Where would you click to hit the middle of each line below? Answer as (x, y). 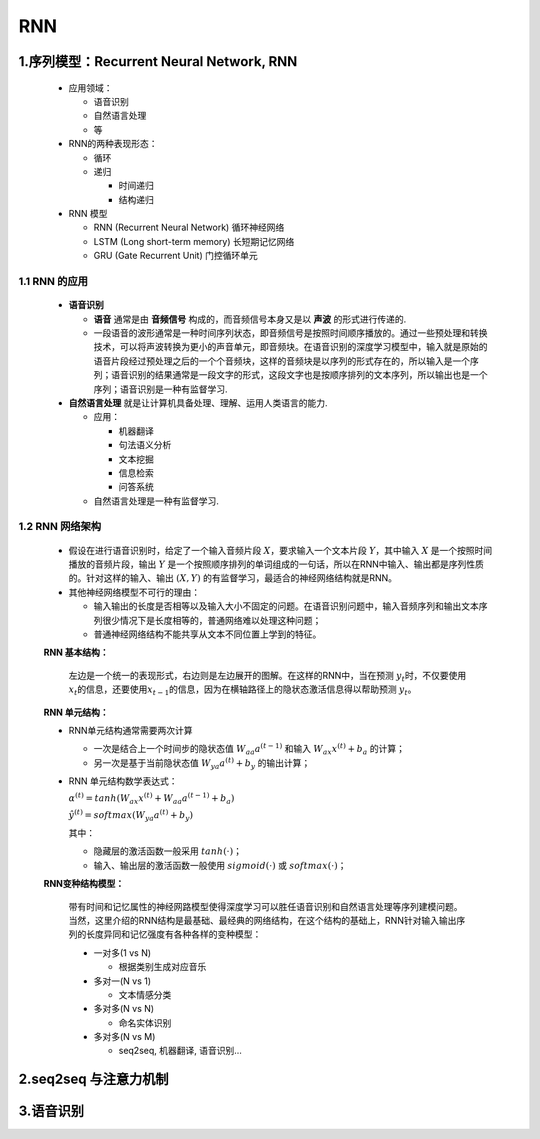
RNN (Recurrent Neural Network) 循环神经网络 (189, 227)
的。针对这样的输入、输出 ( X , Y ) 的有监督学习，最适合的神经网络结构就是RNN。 (232, 578)
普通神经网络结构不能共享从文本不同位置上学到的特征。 (207, 634)
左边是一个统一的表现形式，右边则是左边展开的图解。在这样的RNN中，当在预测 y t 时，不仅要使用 (267, 676)
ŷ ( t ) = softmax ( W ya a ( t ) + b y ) (131, 816)
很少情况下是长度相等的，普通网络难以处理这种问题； (211, 620)
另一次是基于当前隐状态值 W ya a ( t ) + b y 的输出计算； (202, 763)
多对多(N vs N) (124, 1009)
